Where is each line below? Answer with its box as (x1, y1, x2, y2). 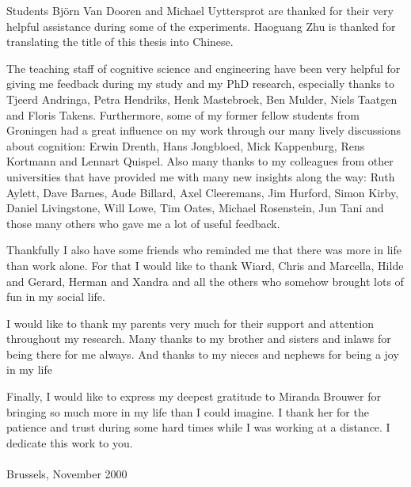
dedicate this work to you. (6, 434, 133, 451)
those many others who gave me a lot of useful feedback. (6, 215, 280, 231)
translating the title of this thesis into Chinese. (6, 33, 234, 50)
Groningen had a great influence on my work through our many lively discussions (6, 122, 401, 139)
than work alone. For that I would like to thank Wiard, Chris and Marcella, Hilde (6, 257, 404, 273)
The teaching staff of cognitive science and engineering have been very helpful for (6, 59, 401, 76)
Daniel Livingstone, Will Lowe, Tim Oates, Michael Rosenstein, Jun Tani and (6, 200, 384, 216)
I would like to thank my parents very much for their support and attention (6, 314, 374, 331)
